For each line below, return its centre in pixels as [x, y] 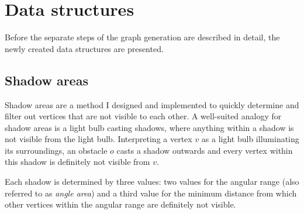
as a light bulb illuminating [250, 139]
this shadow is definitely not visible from [77, 162]
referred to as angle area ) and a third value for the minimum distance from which [151, 193]
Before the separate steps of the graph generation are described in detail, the [142, 37]
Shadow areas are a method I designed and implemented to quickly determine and [152, 104]
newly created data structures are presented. [84, 48]
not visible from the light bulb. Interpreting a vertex [99, 139]
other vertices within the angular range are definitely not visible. [120, 204]
